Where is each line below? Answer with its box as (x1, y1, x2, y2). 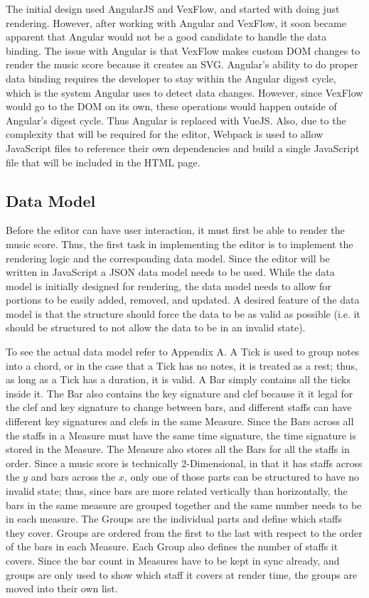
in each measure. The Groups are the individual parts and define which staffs (6, 511, 342, 526)
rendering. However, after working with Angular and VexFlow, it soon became (6, 15, 346, 30)
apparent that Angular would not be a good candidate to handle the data (6, 29, 327, 44)
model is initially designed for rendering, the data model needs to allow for (6, 278, 331, 293)
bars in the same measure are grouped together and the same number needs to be (6, 497, 362, 512)
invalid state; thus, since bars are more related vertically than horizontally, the (6, 484, 348, 498)
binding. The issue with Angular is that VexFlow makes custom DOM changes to (6, 43, 360, 58)
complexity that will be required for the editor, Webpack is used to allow (6, 127, 323, 142)
